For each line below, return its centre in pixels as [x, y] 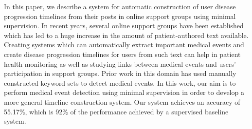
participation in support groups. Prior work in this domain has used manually [120, 73]
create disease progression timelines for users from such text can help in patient [122, 54]
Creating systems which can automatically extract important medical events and [124, 45]
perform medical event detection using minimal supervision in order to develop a [124, 92]
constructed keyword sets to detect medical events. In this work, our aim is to [120, 83]
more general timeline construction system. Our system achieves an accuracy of [122, 101]
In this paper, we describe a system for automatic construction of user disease [120, 6]
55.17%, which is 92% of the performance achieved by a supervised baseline [116, 111]
